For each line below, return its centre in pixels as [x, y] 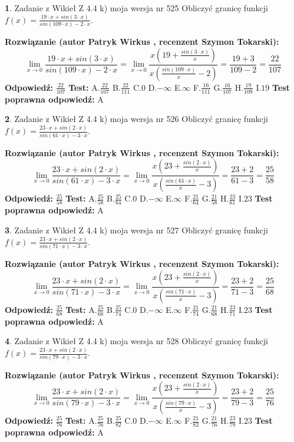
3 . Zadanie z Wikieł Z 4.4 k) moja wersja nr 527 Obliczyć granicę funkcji [136, 230]
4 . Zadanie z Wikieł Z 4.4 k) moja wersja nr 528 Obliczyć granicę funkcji [136, 341]
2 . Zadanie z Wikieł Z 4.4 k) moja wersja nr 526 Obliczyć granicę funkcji [136, 119]
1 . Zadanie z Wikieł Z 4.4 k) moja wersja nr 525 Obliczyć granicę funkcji [136, 8]
